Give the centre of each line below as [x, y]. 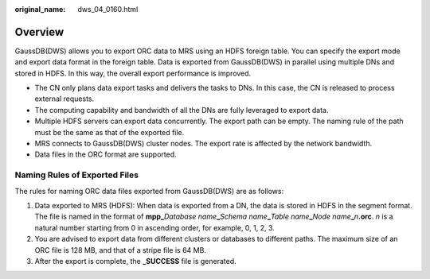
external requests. [64, 99]
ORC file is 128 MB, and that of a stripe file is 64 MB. [121, 250]
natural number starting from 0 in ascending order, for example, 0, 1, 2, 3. [154, 227]
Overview [39, 32]
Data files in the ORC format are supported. [106, 154]
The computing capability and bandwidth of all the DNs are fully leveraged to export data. [182, 110]
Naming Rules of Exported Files [77, 175]
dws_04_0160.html [108, 9]
